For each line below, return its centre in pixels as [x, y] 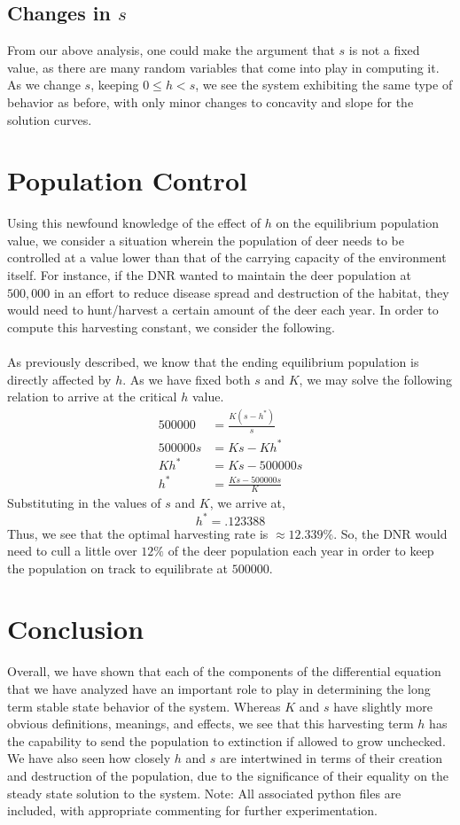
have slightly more [383, 706]
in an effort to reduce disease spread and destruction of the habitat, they [251, 292]
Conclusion [76, 629]
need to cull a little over [72, 551]
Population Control [127, 180]
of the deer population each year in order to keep [301, 551]
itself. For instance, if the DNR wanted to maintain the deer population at [209, 275]
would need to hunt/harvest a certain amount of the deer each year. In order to [223, 310]
